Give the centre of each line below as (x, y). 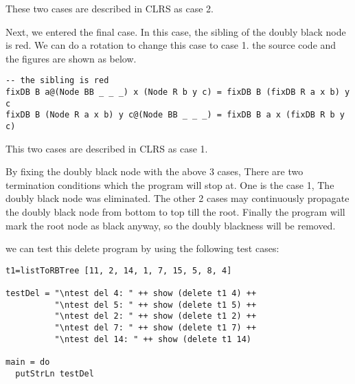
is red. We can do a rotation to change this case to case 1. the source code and (171, 45)
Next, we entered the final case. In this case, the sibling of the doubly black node (176, 31)
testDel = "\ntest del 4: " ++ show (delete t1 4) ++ (131, 294)
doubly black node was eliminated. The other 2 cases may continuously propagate (177, 198)
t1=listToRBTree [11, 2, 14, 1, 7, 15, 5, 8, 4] (119, 270)
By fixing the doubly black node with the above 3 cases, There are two (154, 171)
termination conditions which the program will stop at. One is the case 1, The (170, 184)
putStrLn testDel (55, 373)
